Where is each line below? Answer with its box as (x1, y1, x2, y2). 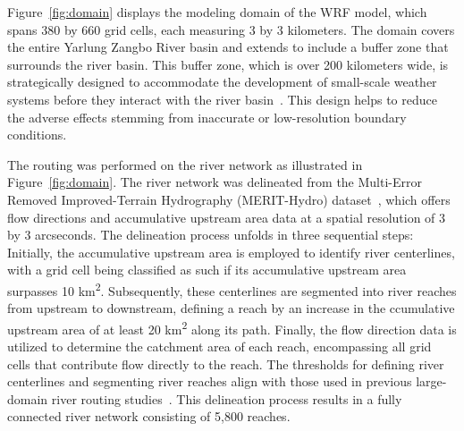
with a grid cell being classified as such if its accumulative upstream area (7, 260, 407, 279)
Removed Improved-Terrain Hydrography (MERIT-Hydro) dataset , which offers (7, 190, 451, 208)
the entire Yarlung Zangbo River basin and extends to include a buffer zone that (7, 38, 449, 56)
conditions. (7, 125, 67, 144)
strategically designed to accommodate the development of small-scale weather (7, 72, 437, 91)
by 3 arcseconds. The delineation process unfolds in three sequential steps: (7, 225, 414, 244)
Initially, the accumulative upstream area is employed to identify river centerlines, (7, 242, 455, 261)
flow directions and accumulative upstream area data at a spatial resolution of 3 (7, 207, 446, 226)
